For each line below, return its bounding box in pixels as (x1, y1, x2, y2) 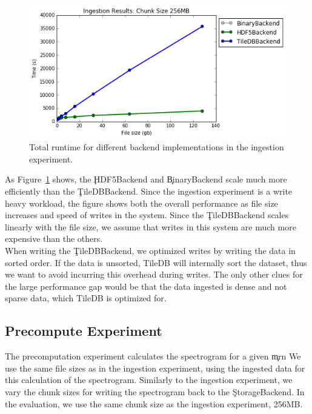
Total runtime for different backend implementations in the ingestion (29, 141, 284, 153)
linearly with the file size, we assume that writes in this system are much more (5, 220, 296, 233)
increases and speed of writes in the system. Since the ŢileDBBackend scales (5, 209, 289, 221)
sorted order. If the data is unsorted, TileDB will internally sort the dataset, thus (5, 256, 307, 269)
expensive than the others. (5, 232, 103, 245)
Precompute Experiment (5, 321, 162, 340)
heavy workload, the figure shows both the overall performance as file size (5, 196, 278, 209)
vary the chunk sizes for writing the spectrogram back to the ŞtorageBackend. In (5, 385, 305, 398)
